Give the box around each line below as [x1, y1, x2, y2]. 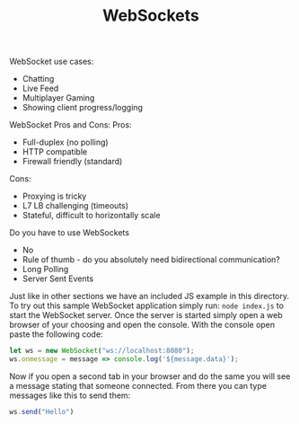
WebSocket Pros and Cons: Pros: [9, 119, 132, 130]
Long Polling [22, 264, 69, 275]
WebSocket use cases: [9, 56, 94, 67]
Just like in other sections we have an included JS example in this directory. [9, 291, 290, 302]
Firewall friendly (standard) [22, 156, 123, 167]
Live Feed [22, 83, 59, 94]
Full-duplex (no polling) [22, 137, 110, 148]
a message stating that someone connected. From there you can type [9, 380, 268, 391]
